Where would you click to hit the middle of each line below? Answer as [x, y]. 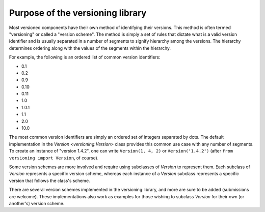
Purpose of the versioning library [78, 13]
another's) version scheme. [37, 203]
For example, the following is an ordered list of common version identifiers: [85, 57]
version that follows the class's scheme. [50, 181]
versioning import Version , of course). [54, 158]
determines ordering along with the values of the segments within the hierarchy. [90, 48]
